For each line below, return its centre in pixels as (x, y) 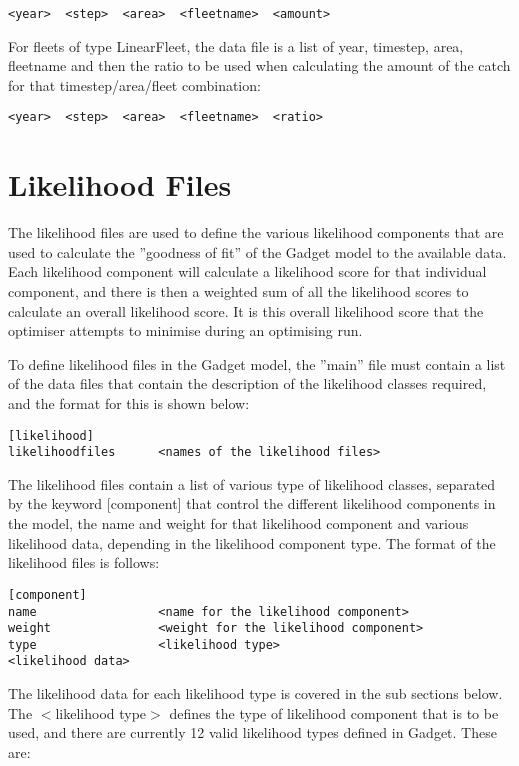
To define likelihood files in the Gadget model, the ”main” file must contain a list (257, 363)
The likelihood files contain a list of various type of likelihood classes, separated (252, 483)
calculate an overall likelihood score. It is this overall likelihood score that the (246, 310)
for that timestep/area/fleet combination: (134, 84)
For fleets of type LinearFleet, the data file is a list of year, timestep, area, (236, 45)
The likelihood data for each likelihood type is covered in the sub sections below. (255, 693)
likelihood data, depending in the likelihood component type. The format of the (252, 542)
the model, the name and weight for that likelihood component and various (238, 523)
